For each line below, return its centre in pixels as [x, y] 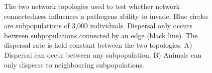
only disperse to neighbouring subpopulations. [74, 64]
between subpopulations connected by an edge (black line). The [101, 35]
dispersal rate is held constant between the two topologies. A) [98, 45]
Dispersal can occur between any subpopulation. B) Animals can [103, 54]
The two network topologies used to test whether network [92, 6]
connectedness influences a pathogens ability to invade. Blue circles [106, 16]
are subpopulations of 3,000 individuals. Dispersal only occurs [98, 26]
